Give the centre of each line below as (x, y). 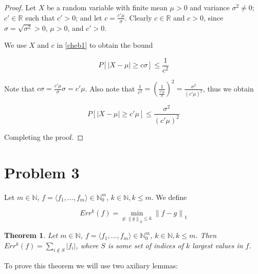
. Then (206, 235)
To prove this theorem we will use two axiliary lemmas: (91, 265)
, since (214, 17)
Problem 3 (42, 172)
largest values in (218, 245)
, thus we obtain (228, 88)
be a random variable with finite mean (107, 7)
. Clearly (139, 17)
